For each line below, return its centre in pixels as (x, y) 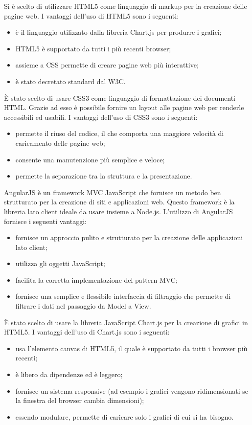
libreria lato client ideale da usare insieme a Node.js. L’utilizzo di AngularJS (118, 211)
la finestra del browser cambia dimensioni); (80, 400)
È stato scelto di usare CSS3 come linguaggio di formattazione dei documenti (120, 98)
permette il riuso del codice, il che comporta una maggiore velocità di (120, 133)
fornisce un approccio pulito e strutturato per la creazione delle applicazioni (129, 237)
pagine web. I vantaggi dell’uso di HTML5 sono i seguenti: (92, 15)
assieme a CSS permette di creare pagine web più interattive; (107, 65)
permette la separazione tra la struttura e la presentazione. (104, 176)
